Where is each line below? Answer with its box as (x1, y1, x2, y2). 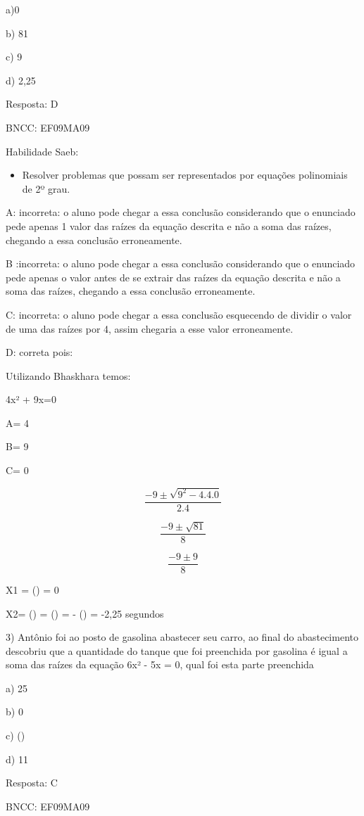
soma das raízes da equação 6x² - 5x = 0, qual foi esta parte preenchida (6, 657, 314, 672)
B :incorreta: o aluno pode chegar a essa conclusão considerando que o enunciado (6, 256, 356, 271)
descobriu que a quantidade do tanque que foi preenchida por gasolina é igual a (6, 643, 348, 658)
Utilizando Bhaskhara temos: (6, 368, 131, 383)
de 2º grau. (22, 181, 70, 196)
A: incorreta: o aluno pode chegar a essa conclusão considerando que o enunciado (6, 205, 356, 219)
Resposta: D (6, 96, 58, 111)
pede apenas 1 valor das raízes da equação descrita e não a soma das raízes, (6, 218, 332, 233)
